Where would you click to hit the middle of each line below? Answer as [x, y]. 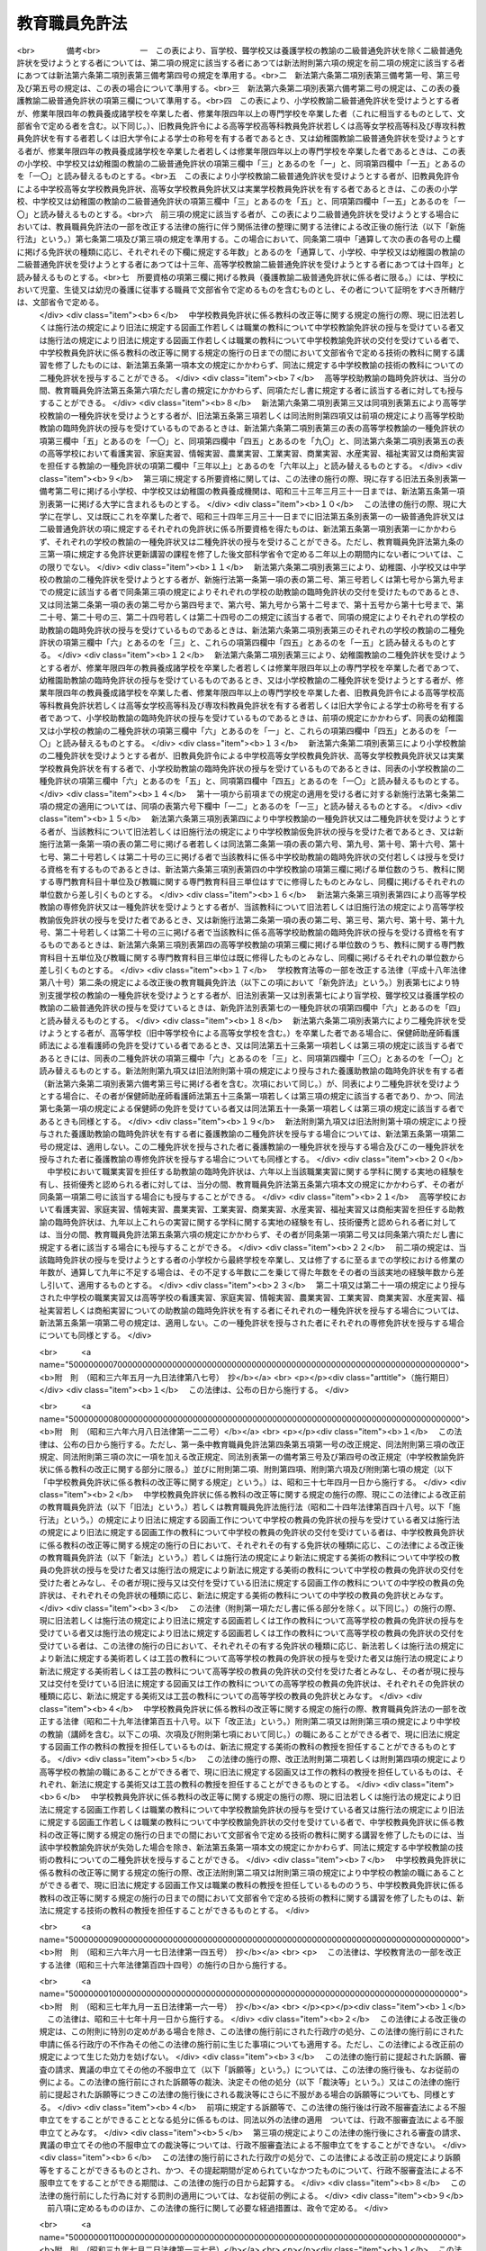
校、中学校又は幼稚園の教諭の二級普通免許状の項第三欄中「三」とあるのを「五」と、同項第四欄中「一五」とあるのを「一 [241, 202]
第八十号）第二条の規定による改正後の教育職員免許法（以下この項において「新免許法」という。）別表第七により [246, 982]
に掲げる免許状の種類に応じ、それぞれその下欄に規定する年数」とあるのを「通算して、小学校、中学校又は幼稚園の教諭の [241, 251]
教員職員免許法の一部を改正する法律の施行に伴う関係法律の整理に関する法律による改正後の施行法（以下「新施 [260, 227]
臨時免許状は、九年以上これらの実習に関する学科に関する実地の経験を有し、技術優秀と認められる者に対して [256, 1222]
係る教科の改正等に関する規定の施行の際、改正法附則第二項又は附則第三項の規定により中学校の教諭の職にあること [252, 1872]
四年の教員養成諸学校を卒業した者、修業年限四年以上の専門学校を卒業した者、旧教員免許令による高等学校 [260, 692]
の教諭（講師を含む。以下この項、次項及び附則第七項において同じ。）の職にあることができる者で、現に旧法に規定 [250, 1734]
